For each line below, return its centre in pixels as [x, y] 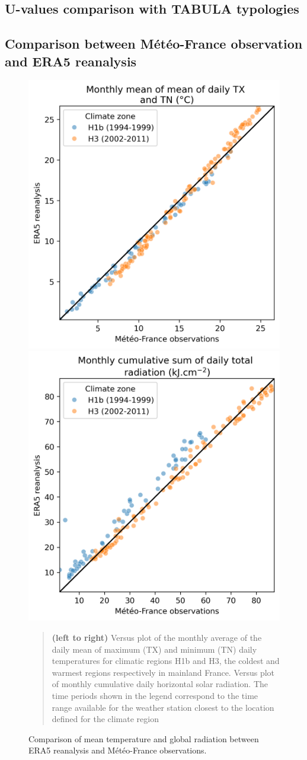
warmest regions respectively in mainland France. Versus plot [163, 672]
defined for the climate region [105, 719]
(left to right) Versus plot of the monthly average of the [157, 637]
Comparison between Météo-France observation [154, 44]
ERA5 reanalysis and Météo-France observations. [118, 750]
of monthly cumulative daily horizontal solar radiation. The [160, 684]
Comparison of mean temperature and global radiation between [144, 738]
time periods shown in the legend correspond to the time [155, 695]
